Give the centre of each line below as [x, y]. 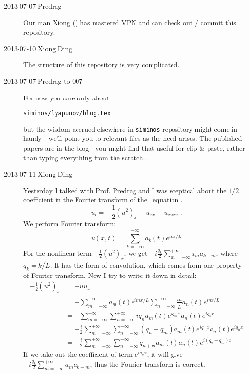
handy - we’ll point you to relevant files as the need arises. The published [133, 138]
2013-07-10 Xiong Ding [38, 48]
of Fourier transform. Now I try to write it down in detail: [110, 275]
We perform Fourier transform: [70, 224]
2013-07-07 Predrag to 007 [43, 81]
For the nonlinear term [57, 253]
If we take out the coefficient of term [78, 354]
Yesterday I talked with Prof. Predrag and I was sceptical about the [125, 190]
